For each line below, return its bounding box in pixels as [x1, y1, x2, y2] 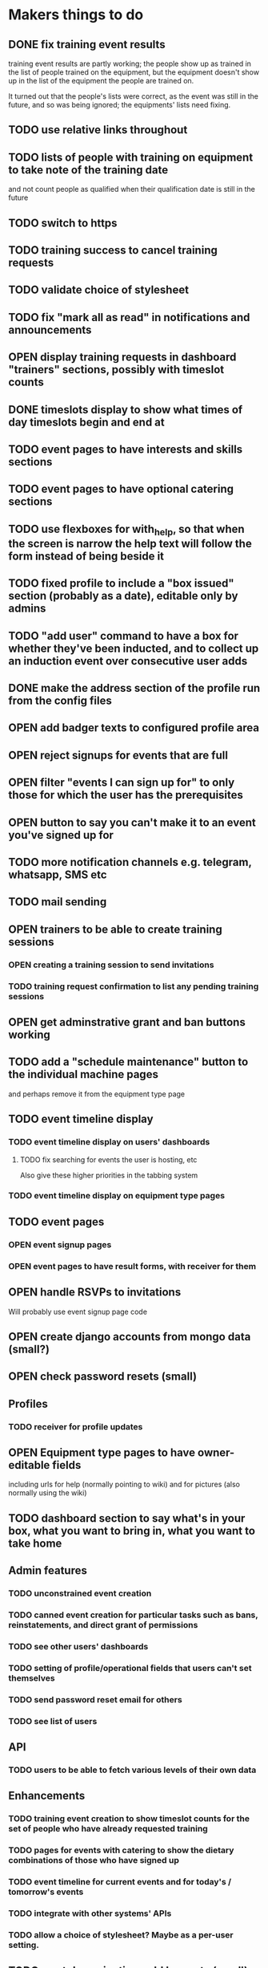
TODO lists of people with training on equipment [8, 150, 254, 164]
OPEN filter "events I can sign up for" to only [8, 776, 235, 790]
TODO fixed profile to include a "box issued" [8, 576, 234, 591]
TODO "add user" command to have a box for [8, 628, 238, 643]
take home [8, 1536, 62, 1550]
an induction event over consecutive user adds [8, 654, 248, 668]
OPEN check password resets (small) [8, 1370, 198, 1384]
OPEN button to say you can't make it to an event [8, 815, 256, 829]
